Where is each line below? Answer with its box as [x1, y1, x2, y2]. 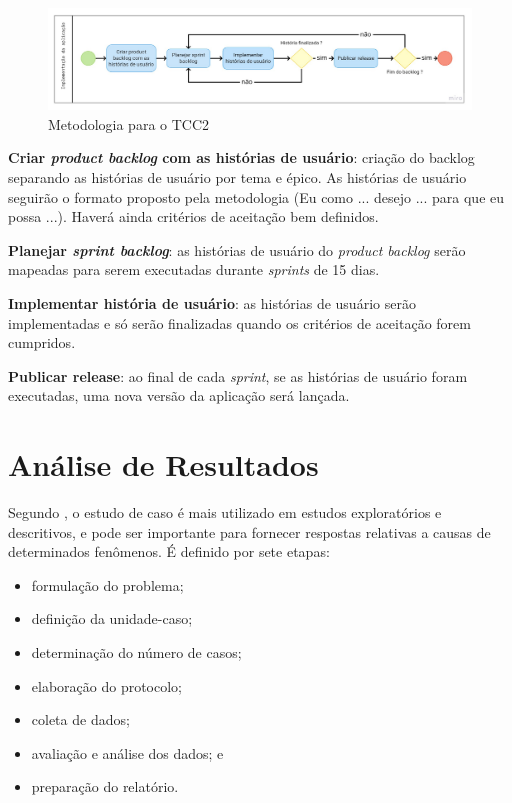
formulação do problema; [31, 574, 184, 595]
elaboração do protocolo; [31, 675, 183, 696]
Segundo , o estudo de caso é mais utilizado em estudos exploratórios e [8, 502, 442, 523]
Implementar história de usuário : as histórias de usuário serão [8, 293, 416, 314]
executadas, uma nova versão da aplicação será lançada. [8, 385, 350, 406]
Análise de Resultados [8, 444, 319, 485]
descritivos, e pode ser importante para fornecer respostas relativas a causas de [8, 521, 491, 542]
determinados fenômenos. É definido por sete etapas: [8, 541, 330, 562]
